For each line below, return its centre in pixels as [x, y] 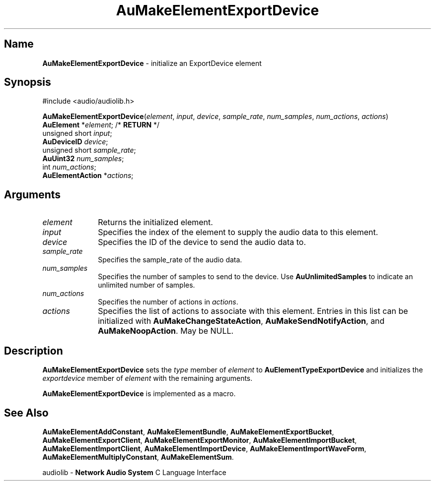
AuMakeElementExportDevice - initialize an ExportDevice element [152, 63]
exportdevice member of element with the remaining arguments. [147, 378]
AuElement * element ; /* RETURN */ [101, 125]
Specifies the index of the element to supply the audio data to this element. [238, 232]
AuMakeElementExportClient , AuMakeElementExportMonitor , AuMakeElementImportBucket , [200, 440]
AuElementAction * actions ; [88, 176]
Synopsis [28, 82]
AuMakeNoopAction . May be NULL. [166, 331]
